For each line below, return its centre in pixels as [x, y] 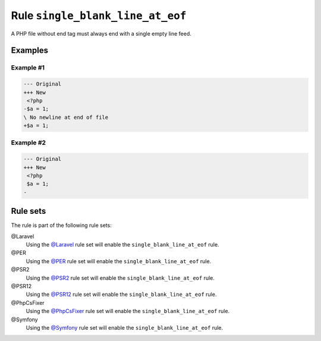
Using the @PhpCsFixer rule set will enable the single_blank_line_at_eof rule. [128, 311]
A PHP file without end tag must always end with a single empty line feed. [101, 33]
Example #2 [29, 143]
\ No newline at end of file [66, 117]
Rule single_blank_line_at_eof [99, 15]
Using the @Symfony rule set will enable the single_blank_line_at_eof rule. [125, 327]
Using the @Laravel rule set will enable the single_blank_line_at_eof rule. [122, 245]
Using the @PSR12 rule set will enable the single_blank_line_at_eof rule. [121, 295]
